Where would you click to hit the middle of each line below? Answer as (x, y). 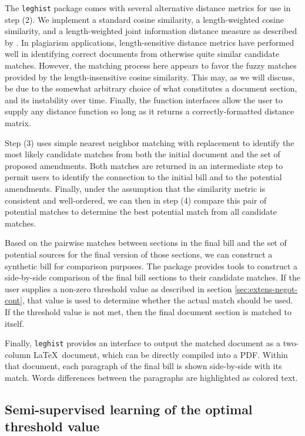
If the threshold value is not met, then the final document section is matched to (148, 311)
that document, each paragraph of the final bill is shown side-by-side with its (143, 366)
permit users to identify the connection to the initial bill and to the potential (143, 177)
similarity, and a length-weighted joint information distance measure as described (151, 31)
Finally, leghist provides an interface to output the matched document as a (143, 343)
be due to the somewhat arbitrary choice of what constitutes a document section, (151, 88)
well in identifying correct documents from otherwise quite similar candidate (142, 54)
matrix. (18, 123)
